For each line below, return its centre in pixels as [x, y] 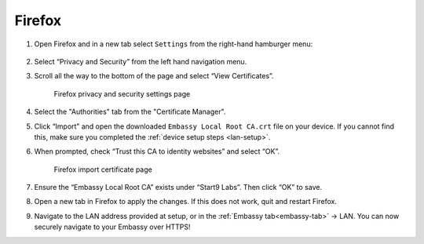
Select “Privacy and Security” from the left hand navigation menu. [141, 61]
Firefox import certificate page [103, 169]
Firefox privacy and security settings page [122, 93]
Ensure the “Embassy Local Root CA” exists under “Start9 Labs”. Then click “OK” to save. [178, 188]
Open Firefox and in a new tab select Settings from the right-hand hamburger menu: [174, 44]
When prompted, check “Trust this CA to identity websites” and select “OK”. [157, 151]
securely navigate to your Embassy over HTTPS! [113, 227]
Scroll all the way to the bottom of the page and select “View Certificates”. [154, 76]
